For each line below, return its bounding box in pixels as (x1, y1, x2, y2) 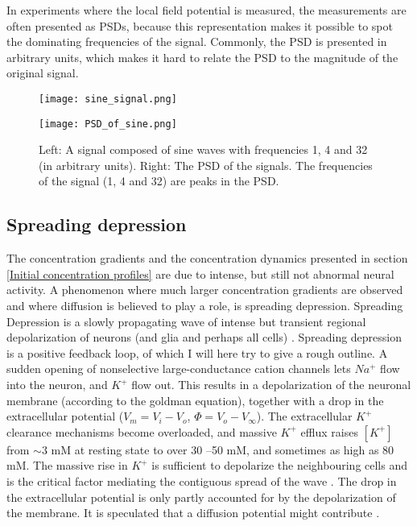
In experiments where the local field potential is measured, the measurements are (6, 2, 407, 18)
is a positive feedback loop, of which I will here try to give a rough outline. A (6, 344, 388, 361)
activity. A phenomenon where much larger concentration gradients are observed (6, 281, 403, 298)
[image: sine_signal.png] (39, 93, 177, 105)
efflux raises (300, 423, 358, 440)
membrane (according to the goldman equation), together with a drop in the (6, 391, 384, 408)
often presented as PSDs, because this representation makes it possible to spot (6, 17, 393, 34)
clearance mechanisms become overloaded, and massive (6, 423, 277, 440)
